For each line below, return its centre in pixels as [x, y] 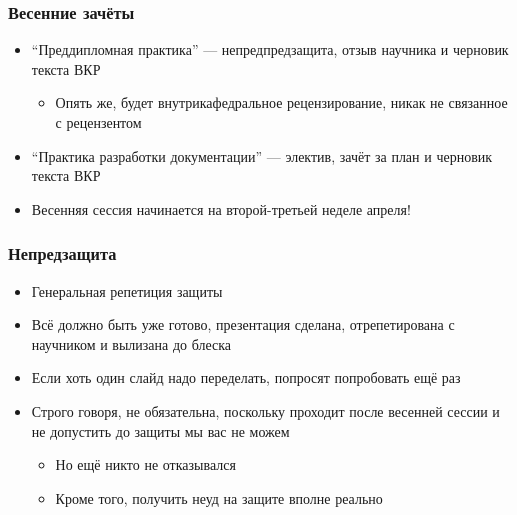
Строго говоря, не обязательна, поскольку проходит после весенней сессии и [265, 410]
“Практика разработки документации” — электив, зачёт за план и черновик [262, 155]
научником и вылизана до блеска [131, 343]
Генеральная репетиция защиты [127, 290]
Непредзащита [62, 253]
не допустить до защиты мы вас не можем [160, 430]
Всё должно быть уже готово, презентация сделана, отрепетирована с [243, 324]
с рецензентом [98, 122]
